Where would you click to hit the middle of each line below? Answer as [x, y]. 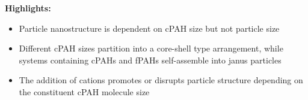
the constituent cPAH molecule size [84, 91]
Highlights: [28, 8]
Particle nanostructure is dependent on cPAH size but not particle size [149, 28]
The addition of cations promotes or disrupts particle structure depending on [161, 80]
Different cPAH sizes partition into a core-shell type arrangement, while [151, 48]
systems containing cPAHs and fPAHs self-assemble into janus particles [150, 60]
